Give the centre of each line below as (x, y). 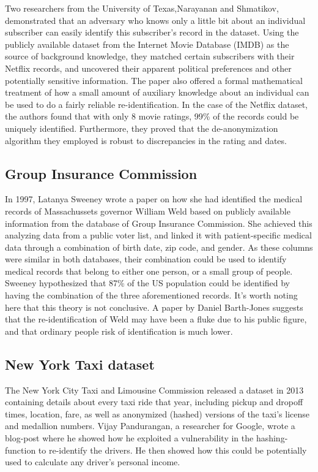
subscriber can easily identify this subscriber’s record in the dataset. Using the (152, 32)
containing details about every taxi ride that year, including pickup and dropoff (154, 402)
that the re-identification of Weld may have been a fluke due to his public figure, (156, 319)
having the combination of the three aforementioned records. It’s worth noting (151, 295)
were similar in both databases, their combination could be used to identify (146, 259)
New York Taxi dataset (80, 364)
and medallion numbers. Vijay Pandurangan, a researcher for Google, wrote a (150, 426)
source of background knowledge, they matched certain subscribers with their (150, 56)
